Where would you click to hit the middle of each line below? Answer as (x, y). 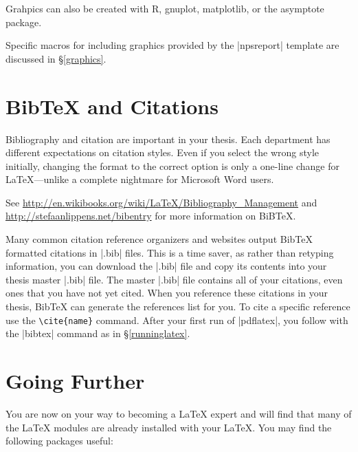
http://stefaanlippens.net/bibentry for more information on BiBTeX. (151, 216)
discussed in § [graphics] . (56, 58)
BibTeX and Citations (112, 106)
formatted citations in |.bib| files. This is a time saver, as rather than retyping (170, 252)
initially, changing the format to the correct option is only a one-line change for (172, 165)
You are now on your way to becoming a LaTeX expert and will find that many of (179, 413)
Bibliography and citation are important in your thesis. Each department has (168, 139)
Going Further (75, 381)
